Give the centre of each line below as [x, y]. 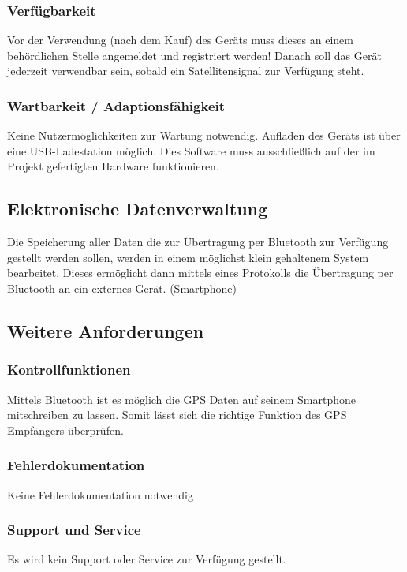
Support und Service [74, 530]
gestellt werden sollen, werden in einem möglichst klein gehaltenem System [188, 257]
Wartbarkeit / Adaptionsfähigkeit [116, 105]
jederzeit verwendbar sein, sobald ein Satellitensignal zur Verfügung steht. [186, 71]
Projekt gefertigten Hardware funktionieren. [113, 166]
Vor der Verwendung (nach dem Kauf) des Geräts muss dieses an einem [180, 40]
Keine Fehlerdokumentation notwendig [100, 494]
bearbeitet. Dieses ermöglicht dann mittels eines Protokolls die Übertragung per [200, 273]
